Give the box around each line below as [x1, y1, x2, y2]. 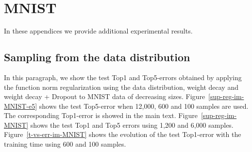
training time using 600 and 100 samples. [4, 139, 126, 149]
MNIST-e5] [4, 101, 37, 111]
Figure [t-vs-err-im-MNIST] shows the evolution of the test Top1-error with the [4, 129, 241, 139]
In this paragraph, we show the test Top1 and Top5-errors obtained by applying [4, 72, 242, 82]
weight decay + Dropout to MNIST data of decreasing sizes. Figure [4, 91, 205, 101]
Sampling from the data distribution [4, 50, 190, 65]
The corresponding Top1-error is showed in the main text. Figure [4, 110, 198, 120]
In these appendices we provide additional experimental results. [4, 26, 193, 36]
